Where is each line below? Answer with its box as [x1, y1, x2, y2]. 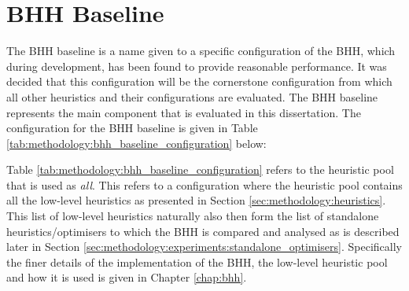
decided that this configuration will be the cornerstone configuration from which [6, 73, 392, 90]
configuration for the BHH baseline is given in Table [6, 120, 258, 136]
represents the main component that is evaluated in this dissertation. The [6, 104, 361, 120]
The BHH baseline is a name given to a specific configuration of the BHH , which [6, 42, 396, 59]
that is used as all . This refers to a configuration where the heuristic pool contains [6, 176, 403, 193]
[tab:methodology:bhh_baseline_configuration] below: [6, 134, 267, 151]
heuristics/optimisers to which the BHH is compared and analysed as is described [6, 223, 400, 239]
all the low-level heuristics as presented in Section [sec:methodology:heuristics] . [6, 192, 386, 208]
